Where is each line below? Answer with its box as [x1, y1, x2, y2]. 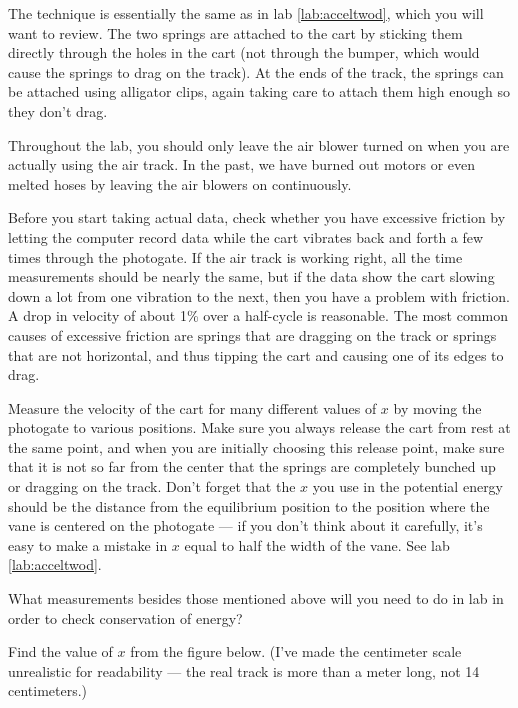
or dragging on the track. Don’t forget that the [8, 476, 296, 497]
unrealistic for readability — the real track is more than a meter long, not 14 [8, 660, 480, 681]
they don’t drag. [8, 100, 108, 121]
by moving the [393, 397, 482, 418]
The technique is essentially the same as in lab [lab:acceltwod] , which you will [8, 3, 484, 23]
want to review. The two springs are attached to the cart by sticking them [8, 22, 463, 43]
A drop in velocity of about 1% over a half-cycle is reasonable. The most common [8, 305, 509, 326]
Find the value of [8, 641, 113, 662]
